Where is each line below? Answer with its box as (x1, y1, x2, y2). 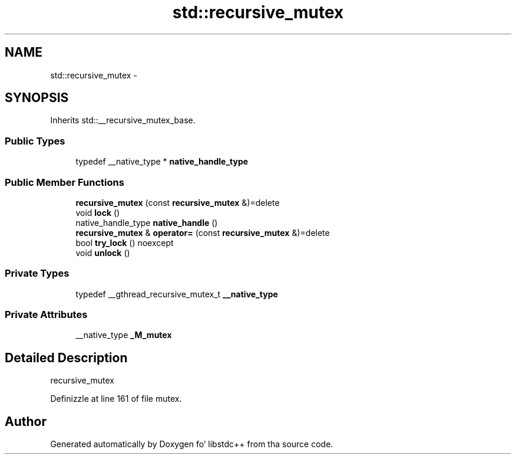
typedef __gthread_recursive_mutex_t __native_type (75, 288, 278, 299)
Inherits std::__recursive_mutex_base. (50, 115, 196, 126)
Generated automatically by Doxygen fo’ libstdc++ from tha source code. (50, 439, 333, 450)
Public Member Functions (5, 176, 124, 188)
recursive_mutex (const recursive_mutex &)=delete (75, 197, 280, 208)
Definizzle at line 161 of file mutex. (50, 394, 182, 404)
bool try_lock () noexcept (75, 237, 174, 248)
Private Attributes (5, 309, 88, 321)
